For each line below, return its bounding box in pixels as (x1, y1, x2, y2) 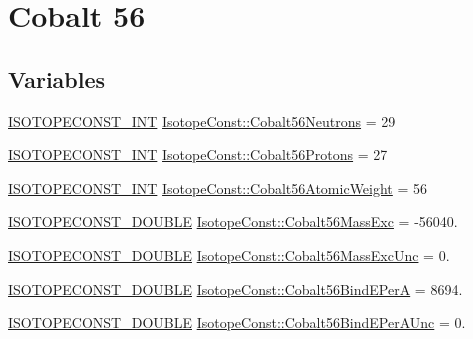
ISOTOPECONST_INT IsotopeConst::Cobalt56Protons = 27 (8, 144, 388, 165)
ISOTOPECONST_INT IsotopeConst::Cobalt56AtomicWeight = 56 (8, 177, 428, 198)
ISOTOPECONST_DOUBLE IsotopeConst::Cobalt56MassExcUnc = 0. (8, 244, 450, 265)
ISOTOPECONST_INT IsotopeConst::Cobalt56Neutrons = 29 (8, 110, 396, 131)
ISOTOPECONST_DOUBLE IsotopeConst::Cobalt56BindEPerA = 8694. (8, 278, 463, 299)
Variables (8, 63, 106, 94)
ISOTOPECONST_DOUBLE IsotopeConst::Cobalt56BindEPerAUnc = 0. (8, 312, 466, 333)
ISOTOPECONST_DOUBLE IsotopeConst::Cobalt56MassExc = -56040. (8, 211, 458, 232)
